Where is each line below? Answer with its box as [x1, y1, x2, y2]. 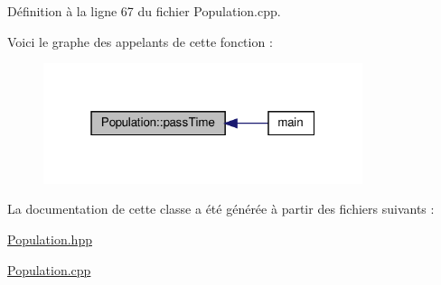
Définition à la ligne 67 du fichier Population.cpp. [7, 2, 281, 20]
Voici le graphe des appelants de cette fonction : [7, 32, 273, 51]
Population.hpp [7, 229, 92, 248]
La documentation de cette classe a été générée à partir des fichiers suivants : [7, 199, 435, 218]
